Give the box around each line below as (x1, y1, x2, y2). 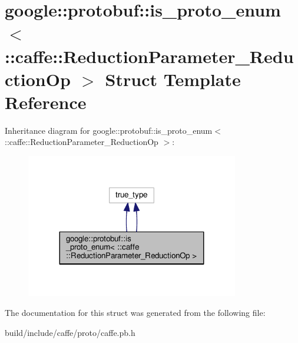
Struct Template (105, 67, 241, 91)
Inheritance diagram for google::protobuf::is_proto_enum (5, 124, 213, 136)
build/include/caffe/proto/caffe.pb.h (5, 326, 135, 338)
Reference (5, 90, 87, 114)
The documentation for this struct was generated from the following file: (5, 306, 266, 319)
